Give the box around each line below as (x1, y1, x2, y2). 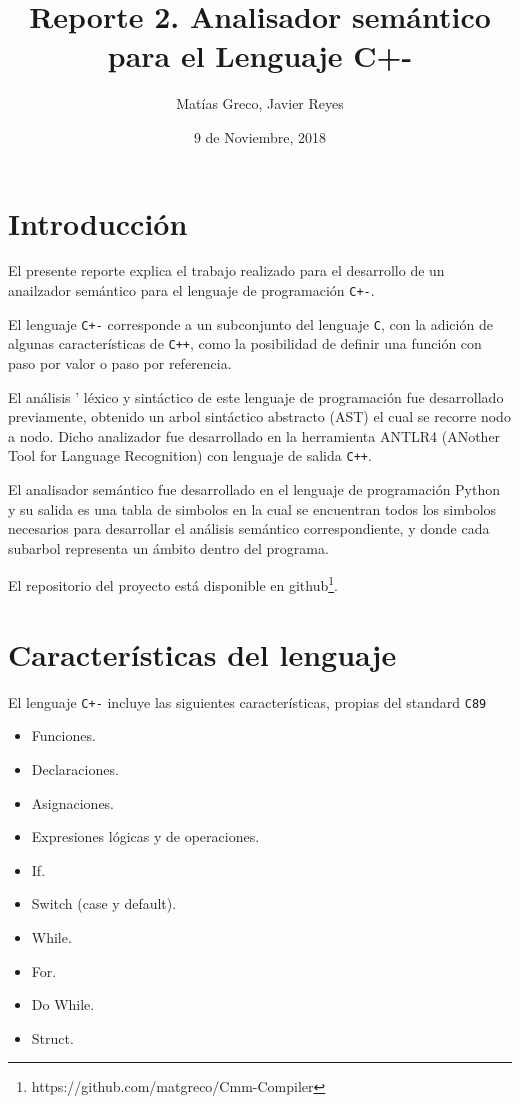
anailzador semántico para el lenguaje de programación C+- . (8, 280, 375, 301)
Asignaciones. (31, 792, 115, 813)
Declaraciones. (31, 759, 119, 780)
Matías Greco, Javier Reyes (176, 93, 344, 114)
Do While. (31, 994, 95, 1015)
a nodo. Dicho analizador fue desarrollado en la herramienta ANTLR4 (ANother (8, 425, 501, 446)
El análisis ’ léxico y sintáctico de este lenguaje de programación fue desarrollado (8, 386, 504, 407)
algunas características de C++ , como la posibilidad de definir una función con (8, 333, 482, 354)
